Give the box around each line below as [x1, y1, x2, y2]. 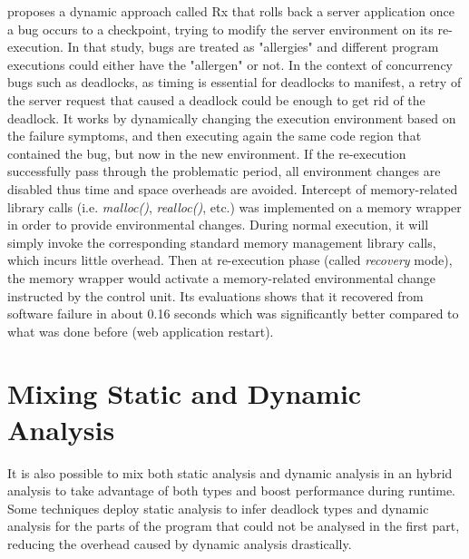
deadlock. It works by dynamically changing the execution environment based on [7, 108, 456, 127]
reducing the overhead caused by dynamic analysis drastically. [7, 534, 352, 553]
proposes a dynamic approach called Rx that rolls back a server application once [7, 2, 455, 20]
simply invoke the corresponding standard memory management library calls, [7, 232, 436, 251]
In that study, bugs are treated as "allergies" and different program [67, 37, 439, 56]
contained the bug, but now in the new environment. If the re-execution [7, 143, 406, 162]
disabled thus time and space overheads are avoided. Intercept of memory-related [7, 179, 458, 198]
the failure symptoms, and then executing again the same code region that [7, 126, 422, 145]
